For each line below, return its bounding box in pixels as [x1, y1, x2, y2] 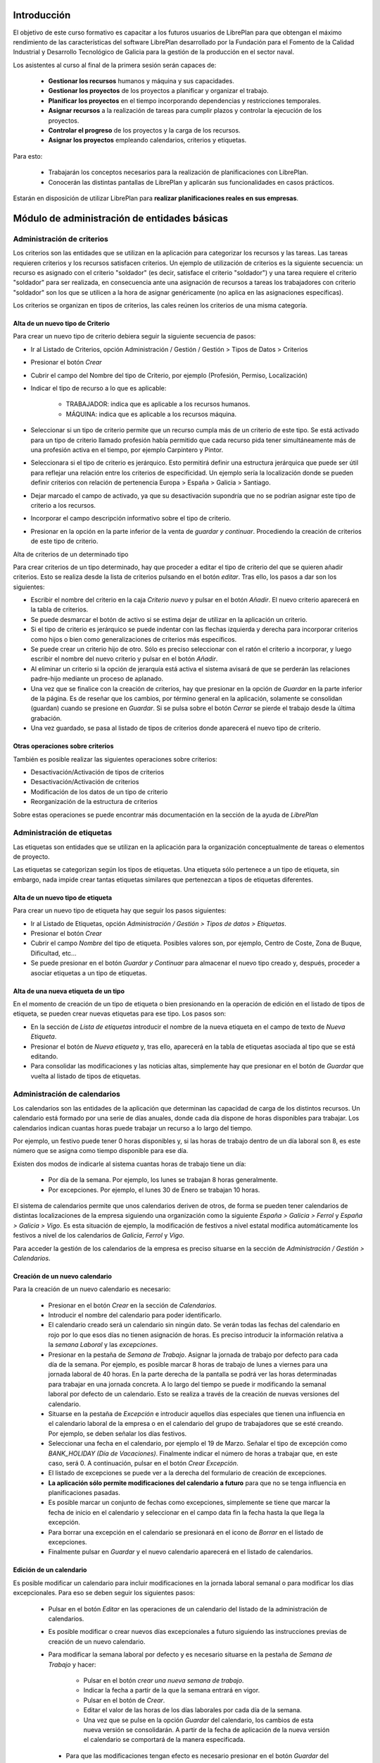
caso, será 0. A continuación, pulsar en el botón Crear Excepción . [48, 1458, 239, 1467]
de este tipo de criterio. [30, 537, 99, 546]
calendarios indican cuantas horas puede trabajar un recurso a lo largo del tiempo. [13, 1123, 253, 1132]
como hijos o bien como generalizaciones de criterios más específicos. [30, 635, 237, 643]
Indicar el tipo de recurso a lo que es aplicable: [30, 384, 167, 393]
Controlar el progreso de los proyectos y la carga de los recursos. [48, 126, 241, 135]
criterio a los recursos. [30, 501, 96, 509]
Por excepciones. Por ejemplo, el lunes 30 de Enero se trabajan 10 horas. [48, 1185, 260, 1194]
